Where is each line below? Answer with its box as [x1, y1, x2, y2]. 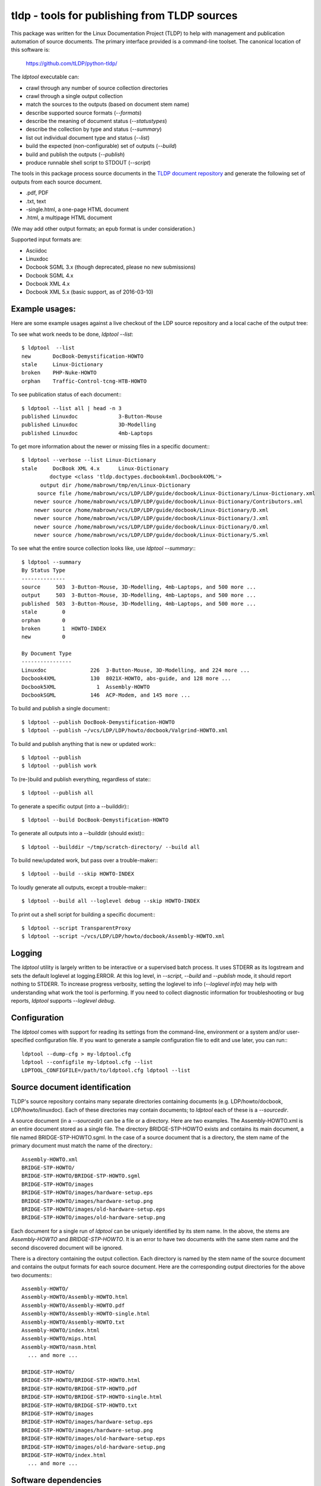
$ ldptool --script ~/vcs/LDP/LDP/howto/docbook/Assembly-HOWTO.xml [21, 933, 225, 940]
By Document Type [21, 650, 72, 657]
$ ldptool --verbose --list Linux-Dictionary [21, 456, 157, 464]
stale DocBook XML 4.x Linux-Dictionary [21, 465, 169, 472]
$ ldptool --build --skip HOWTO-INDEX [21, 871, 135, 877]
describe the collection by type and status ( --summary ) [26, 125, 162, 133]
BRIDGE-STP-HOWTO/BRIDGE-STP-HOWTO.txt [21, 1402, 138, 1409]
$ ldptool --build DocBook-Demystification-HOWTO [21, 816, 169, 823]
